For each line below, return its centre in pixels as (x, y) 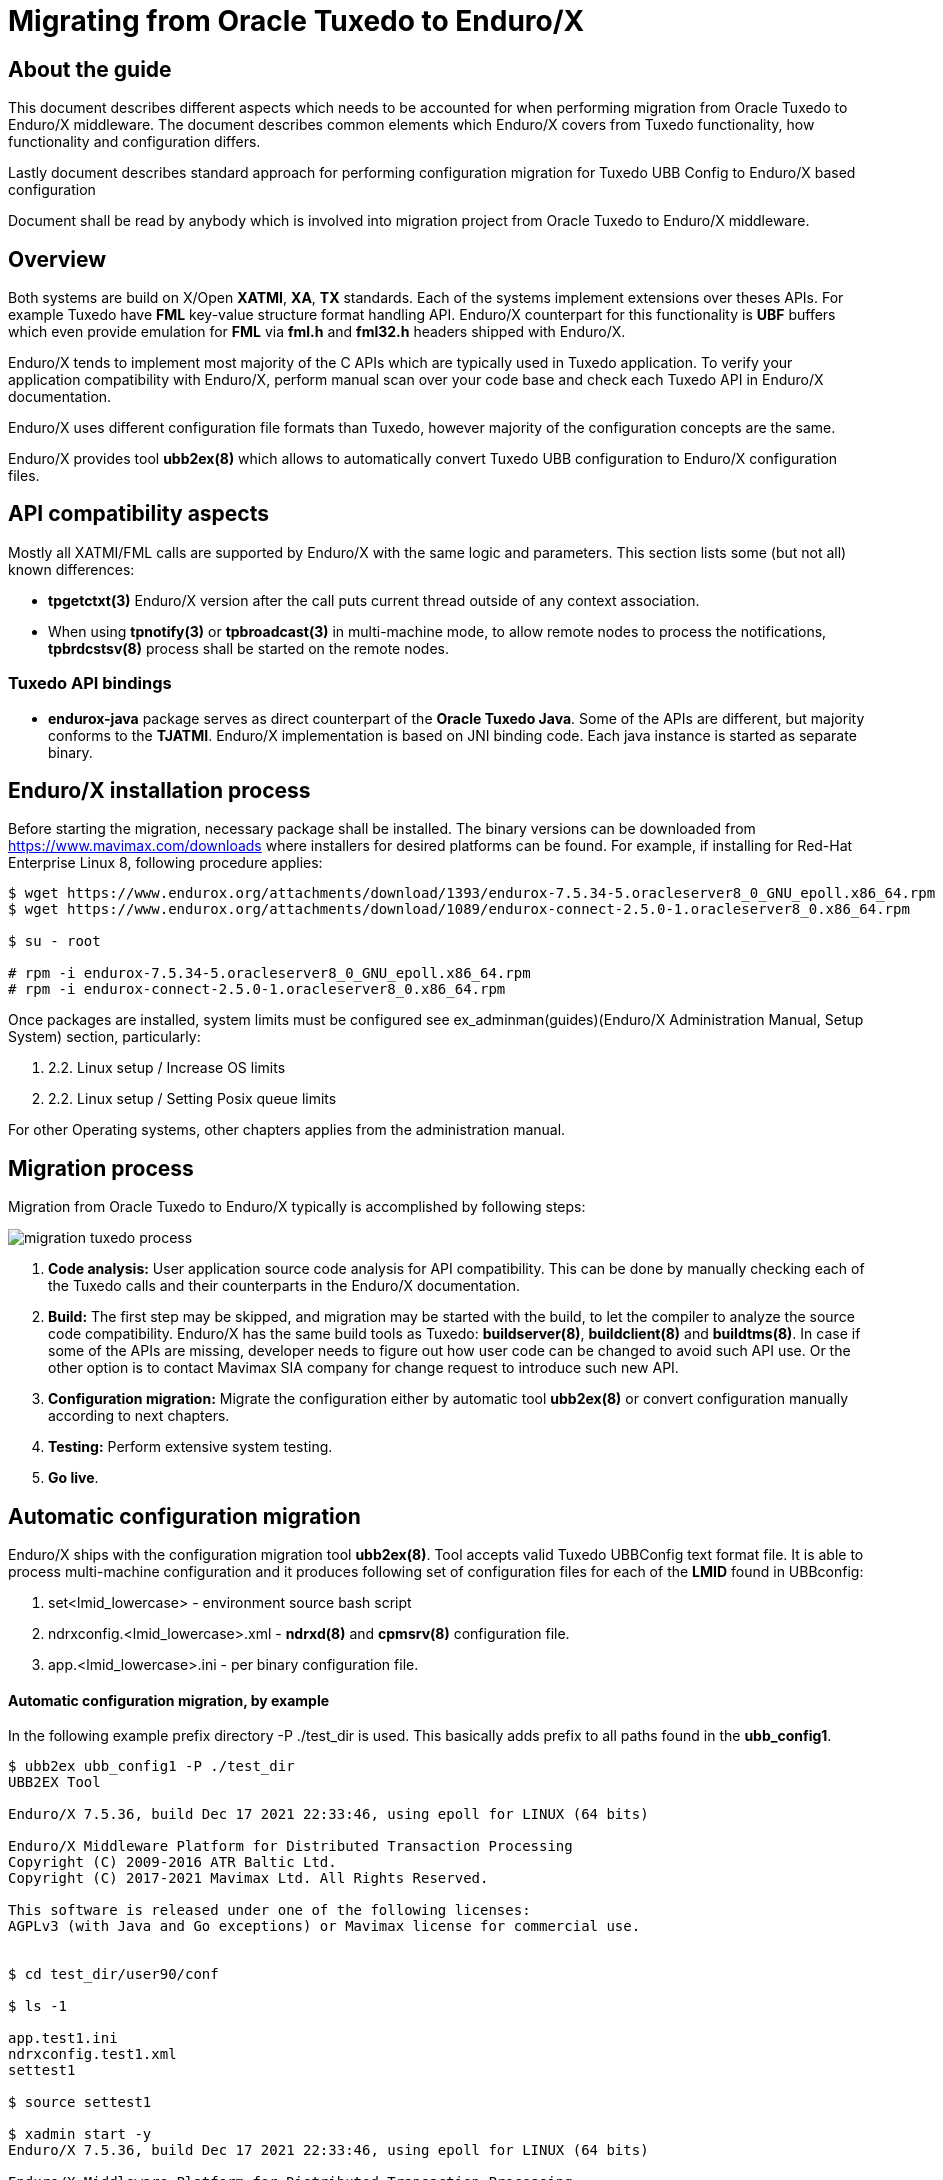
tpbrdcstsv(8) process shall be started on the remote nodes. (248, 648)
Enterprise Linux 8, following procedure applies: (165, 863)
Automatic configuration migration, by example (169, 1700)
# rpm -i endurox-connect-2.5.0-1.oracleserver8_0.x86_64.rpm (257, 989)
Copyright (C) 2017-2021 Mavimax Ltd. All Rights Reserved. (248, 1878)
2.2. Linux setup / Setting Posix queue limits (192, 1099)
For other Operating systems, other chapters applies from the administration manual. (287, 1130)
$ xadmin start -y (80, 2134)
